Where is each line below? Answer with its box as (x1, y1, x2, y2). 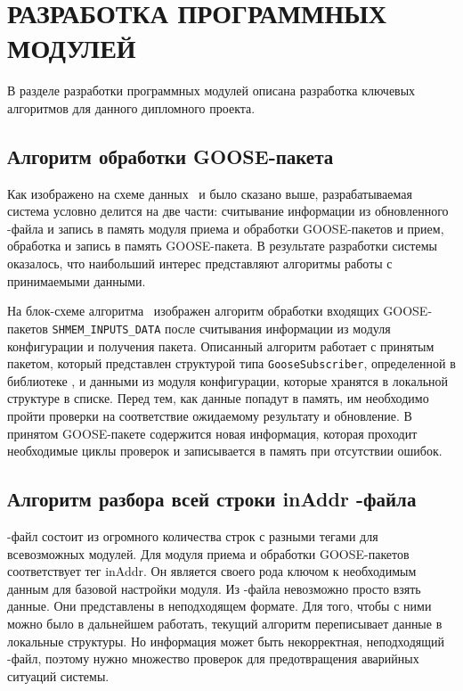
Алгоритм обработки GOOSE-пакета (7, 142, 334, 169)
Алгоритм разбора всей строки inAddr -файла (7, 485, 417, 513)
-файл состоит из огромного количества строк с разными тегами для (7, 526, 378, 545)
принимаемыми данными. (7, 271, 146, 290)
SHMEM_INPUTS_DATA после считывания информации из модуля (52, 318, 391, 337)
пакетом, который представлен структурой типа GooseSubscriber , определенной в (7, 354, 456, 373)
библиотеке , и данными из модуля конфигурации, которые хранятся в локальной (7, 371, 449, 390)
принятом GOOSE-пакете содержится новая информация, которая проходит (7, 424, 418, 442)
